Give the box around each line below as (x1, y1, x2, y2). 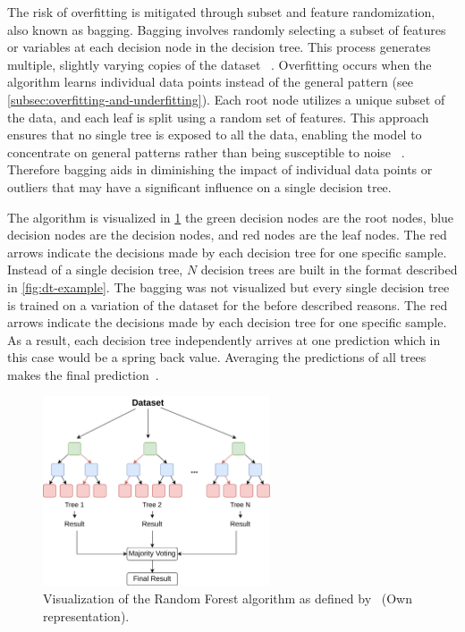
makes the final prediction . (7, 365, 159, 383)
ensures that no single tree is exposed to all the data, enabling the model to (7, 125, 422, 144)
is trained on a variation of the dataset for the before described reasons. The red (7, 295, 448, 314)
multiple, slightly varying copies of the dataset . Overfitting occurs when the (7, 55, 432, 73)
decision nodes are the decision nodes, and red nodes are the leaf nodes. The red (7, 225, 447, 244)
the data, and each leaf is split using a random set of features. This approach (7, 107, 429, 126)
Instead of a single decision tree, (7, 260, 183, 279)
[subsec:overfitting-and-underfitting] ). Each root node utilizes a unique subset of (7, 89, 445, 108)
